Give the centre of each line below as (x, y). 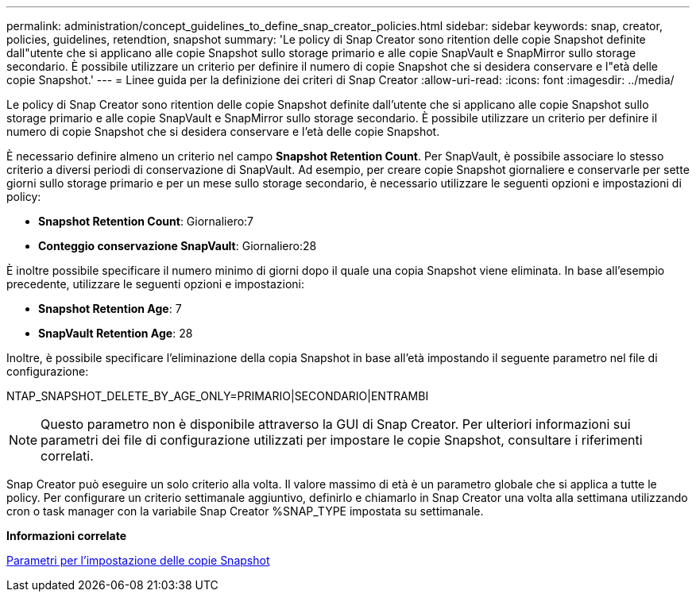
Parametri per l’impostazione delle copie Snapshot (138, 560)
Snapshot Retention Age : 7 (110, 309)
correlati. (67, 456)
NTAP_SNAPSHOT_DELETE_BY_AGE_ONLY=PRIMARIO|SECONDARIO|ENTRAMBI (218, 396)
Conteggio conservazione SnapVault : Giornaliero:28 (178, 246)
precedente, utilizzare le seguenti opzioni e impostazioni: (155, 284)
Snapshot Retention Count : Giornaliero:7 (146, 221)
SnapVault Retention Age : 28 (116, 333)
